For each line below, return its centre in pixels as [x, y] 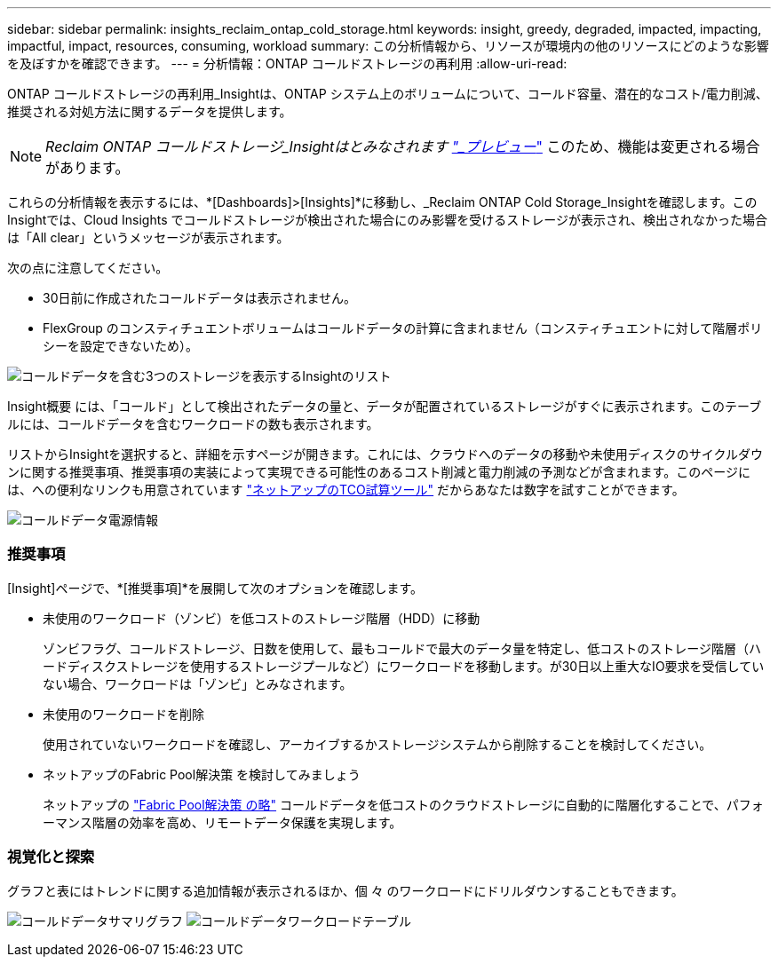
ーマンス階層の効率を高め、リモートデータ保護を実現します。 [222, 822]
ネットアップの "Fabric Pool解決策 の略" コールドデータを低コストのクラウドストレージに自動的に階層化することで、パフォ [403, 804]
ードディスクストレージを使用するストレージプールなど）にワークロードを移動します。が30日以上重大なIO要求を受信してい [404, 666]
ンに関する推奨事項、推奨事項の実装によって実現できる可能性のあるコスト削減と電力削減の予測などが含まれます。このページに [379, 472]
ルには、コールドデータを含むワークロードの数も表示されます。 [193, 424]
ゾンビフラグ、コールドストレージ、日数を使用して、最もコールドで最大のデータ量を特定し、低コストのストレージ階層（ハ [402, 648]
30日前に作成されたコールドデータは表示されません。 [200, 298]
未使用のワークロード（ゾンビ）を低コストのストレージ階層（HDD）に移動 [262, 618]
